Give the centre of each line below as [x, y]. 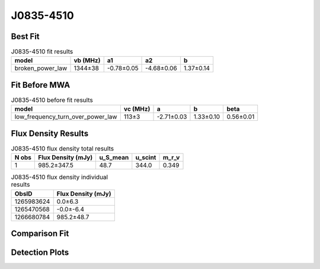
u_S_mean [114, 158]
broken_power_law [41, 68]
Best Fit [25, 36]
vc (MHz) [137, 109]
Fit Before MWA [41, 85]
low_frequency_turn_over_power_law [66, 117]
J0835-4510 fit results [42, 52]
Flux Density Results [50, 133]
